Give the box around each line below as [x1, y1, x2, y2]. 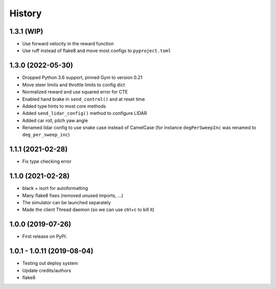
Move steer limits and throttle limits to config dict [22, 82, 125, 88]
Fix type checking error [22, 158, 72, 164]
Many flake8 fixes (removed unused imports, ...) [22, 192, 124, 199]
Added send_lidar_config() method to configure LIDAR [22, 110, 147, 116]
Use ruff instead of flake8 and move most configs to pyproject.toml [22, 47, 171, 54]
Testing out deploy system [22, 260, 78, 267]
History [9, 8, 42, 19]
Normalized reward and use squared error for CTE [22, 89, 128, 95]
